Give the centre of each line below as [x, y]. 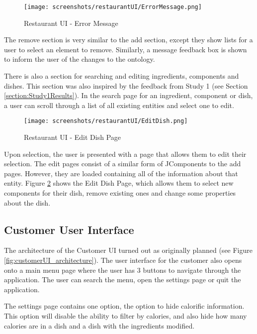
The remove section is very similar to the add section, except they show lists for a [128, 40]
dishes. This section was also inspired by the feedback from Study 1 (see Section [126, 85]
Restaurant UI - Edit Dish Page [73, 137]
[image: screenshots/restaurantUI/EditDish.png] [106, 121]
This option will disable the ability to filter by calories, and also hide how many [126, 315]
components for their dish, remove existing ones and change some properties [120, 193]
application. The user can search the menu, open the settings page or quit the [123, 279]
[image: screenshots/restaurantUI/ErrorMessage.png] [113, 7]
